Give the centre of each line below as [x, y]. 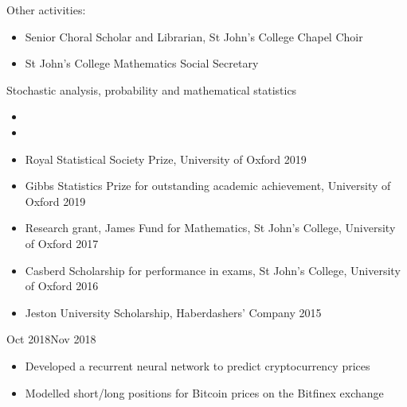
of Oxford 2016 [62, 286]
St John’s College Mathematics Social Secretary [142, 63]
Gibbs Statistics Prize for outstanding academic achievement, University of [208, 186]
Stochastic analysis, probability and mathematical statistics [152, 89]
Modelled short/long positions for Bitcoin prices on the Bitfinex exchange [204, 392]
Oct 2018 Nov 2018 [51, 339]
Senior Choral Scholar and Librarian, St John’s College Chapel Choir [194, 36]
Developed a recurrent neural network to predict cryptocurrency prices [198, 365]
